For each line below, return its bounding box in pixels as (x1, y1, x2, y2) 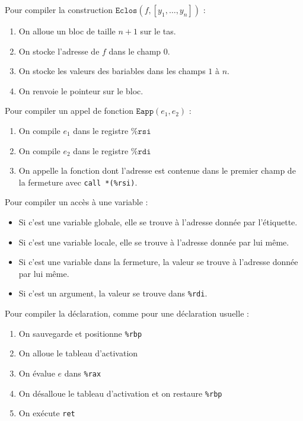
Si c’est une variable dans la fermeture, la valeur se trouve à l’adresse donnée (18, 256, 298, 268)
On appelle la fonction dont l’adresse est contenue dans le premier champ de (18, 164, 296, 177)
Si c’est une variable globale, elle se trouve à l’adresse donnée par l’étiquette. (18, 216, 298, 228)
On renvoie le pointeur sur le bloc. (18, 84, 143, 97)
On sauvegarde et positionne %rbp (18, 327, 142, 339)
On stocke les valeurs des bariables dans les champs (18, 65, 206, 77)
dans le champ (109, 44, 161, 57)
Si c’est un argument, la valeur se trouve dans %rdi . (18, 287, 208, 299)
